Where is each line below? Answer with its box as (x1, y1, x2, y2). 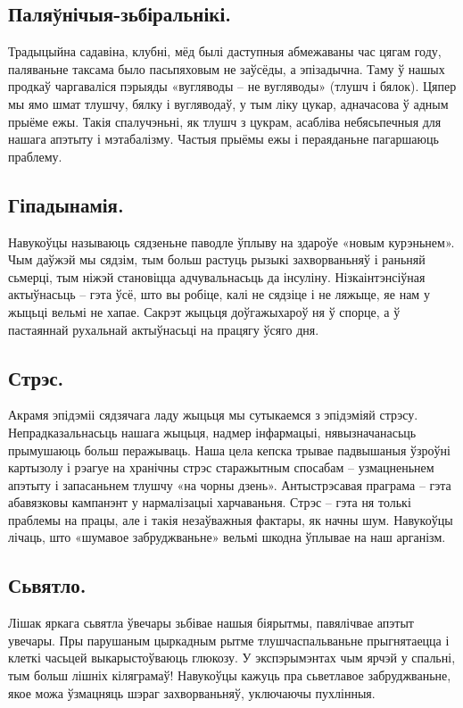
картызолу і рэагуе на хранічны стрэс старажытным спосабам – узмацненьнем (8, 458, 434, 477)
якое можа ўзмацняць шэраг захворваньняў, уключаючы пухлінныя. (8, 683, 376, 702)
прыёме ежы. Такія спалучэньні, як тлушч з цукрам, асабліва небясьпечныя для (8, 112, 442, 130)
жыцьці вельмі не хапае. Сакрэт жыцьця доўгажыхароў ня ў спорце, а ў (8, 302, 401, 321)
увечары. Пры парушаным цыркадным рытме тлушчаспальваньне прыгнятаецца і (8, 630, 450, 649)
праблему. (8, 146, 62, 165)
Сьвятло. (8, 571, 87, 599)
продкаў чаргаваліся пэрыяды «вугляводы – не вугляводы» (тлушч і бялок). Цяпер (8, 77, 457, 96)
